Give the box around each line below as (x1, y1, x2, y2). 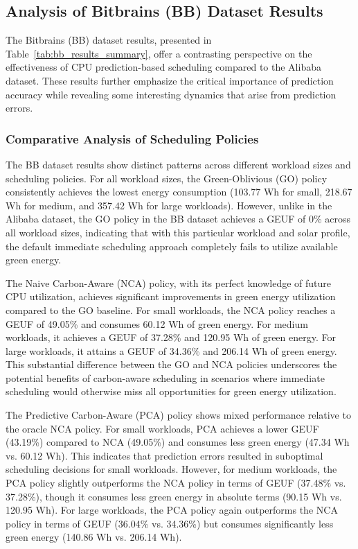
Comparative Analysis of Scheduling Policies (6, 130, 259, 147)
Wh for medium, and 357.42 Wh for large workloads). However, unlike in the (6, 198, 332, 212)
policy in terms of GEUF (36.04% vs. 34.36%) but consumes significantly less (6, 516, 334, 530)
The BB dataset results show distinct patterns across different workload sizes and (6, 157, 351, 171)
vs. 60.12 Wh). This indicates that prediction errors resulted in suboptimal (6, 448, 323, 462)
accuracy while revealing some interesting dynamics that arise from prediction (6, 87, 337, 101)
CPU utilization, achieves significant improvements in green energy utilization (6, 289, 336, 304)
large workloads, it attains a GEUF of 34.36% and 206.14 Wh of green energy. (6, 343, 337, 358)
